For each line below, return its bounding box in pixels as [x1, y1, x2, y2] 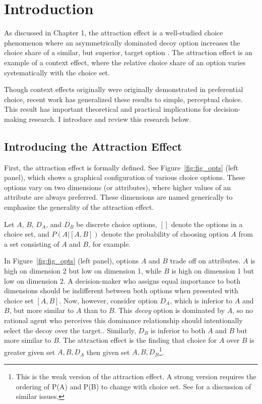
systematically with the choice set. [4, 67, 110, 77]
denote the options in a [171, 218, 243, 229]
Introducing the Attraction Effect [4, 138, 182, 154]
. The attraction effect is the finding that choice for [58, 335, 217, 345]
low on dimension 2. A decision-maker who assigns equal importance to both [4, 275, 241, 286]
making [4, 113, 27, 124]
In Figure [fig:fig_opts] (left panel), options [4, 255, 139, 266]
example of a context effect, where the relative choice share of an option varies [4, 57, 246, 67]
